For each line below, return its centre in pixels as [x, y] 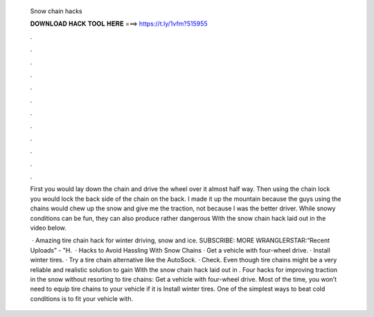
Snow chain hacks [56, 11]
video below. [48, 228]
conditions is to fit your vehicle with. [82, 298]
